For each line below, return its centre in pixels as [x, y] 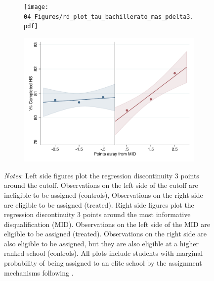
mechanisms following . [39, 272]
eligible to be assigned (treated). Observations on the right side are [106, 234]
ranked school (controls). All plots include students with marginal [104, 253]
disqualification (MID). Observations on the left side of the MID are [107, 224]
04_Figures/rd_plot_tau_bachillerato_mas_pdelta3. [109, 17]
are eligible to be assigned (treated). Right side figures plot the [99, 204]
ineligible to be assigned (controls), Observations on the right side [104, 195]
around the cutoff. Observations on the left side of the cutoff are [101, 185]
